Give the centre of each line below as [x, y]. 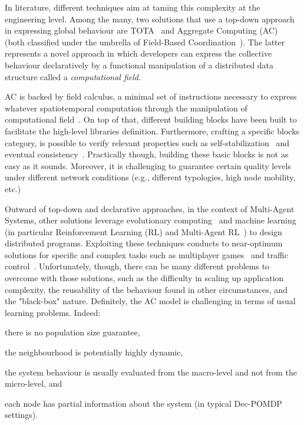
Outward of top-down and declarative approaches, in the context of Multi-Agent [150, 208]
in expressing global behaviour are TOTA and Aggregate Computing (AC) [141, 30]
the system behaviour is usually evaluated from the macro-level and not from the [151, 372]
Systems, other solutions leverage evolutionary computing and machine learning [151, 220]
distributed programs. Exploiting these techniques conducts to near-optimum [144, 243]
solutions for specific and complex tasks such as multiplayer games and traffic [146, 254]
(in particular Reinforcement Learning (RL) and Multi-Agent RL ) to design [143, 231]
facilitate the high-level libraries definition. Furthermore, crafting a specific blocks [152, 131]
